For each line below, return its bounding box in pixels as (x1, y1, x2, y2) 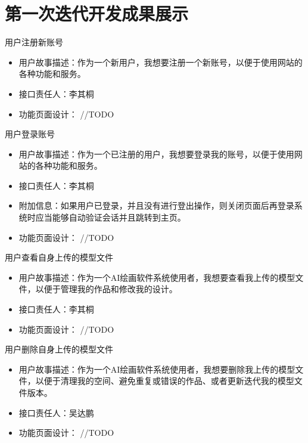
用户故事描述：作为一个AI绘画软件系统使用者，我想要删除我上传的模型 (18, 363, 295, 375)
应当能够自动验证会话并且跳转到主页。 (35, 211, 186, 224)
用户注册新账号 (5, 36, 63, 48)
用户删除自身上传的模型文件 (5, 343, 113, 355)
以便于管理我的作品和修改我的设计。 (35, 283, 178, 295)
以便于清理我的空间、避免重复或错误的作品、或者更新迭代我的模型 (35, 374, 294, 387)
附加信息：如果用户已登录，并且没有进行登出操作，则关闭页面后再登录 (18, 199, 294, 212)
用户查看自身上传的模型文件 (5, 251, 113, 264)
